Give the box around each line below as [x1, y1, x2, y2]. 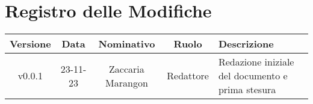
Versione [10, 37, 51, 51]
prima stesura [218, 82, 276, 97]
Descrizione [218, 37, 274, 51]
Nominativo [98, 37, 155, 51]
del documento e [218, 69, 288, 83]
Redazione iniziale [218, 55, 294, 69]
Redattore [167, 69, 209, 83]
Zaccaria [109, 61, 144, 76]
